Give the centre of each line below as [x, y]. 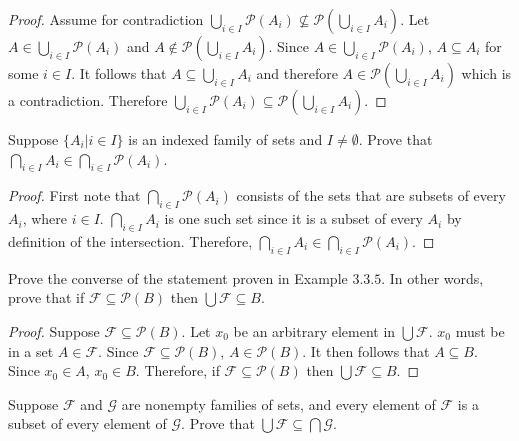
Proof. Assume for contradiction [106, 19]
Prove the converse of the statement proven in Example [178, 277]
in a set [31, 350]
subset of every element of [87, 423]
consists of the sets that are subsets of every [371, 195]
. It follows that [119, 73]
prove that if [46, 297]
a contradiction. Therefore [88, 100]
